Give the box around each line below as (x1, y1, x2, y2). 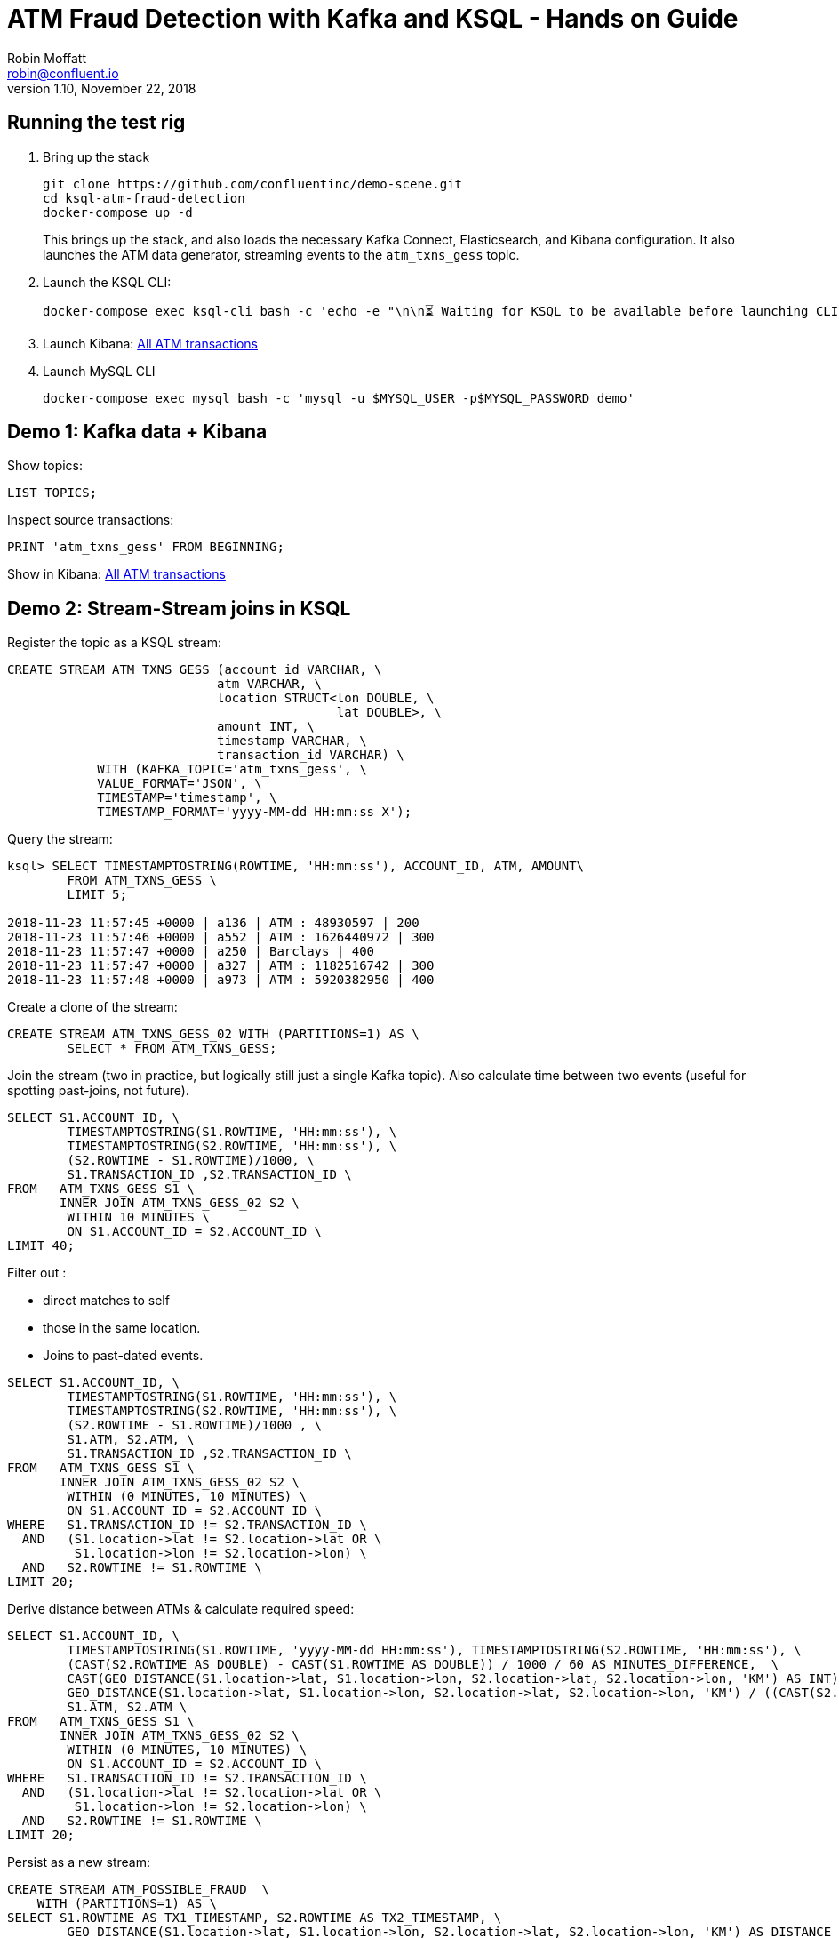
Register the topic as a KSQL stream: (7, 635, 222, 651)
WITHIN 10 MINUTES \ (67, 1210, 210, 1225)
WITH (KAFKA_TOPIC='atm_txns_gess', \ (97, 762, 367, 777)
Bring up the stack (43, 148, 150, 164)
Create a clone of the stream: (7, 999, 178, 1015)
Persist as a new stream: (7, 1854, 151, 1870)
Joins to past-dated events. (43, 1348, 204, 1364)
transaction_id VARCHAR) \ (217, 748, 404, 763)
